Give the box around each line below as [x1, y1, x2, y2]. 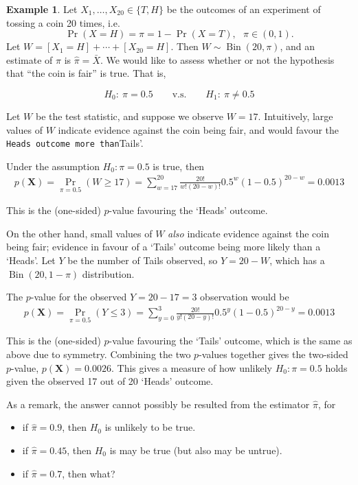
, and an [280, 39, 315, 54]
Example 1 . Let [6, 2, 78, 16]
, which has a [269, 252, 325, 267]
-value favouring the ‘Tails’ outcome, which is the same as [109, 333, 353, 348]
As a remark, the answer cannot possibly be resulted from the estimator [6, 397, 310, 411]
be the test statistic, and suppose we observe [35, 108, 224, 123]
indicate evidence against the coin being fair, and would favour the [58, 122, 339, 137]
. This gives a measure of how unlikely [111, 360, 272, 375]
